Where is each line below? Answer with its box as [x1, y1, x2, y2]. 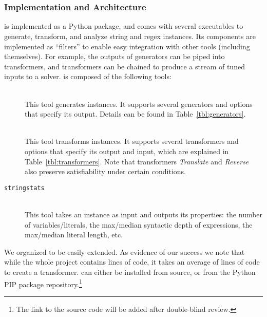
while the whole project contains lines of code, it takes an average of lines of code [4, 256, 260, 267]
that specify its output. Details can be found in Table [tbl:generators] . [25, 108, 246, 119]
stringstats [4, 184, 45, 192]
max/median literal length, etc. [25, 229, 123, 240]
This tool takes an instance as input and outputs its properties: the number [25, 209, 263, 220]
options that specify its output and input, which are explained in [25, 146, 229, 157]
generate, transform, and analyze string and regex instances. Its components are [4, 31, 256, 42]
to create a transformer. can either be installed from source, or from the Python [4, 267, 256, 277]
